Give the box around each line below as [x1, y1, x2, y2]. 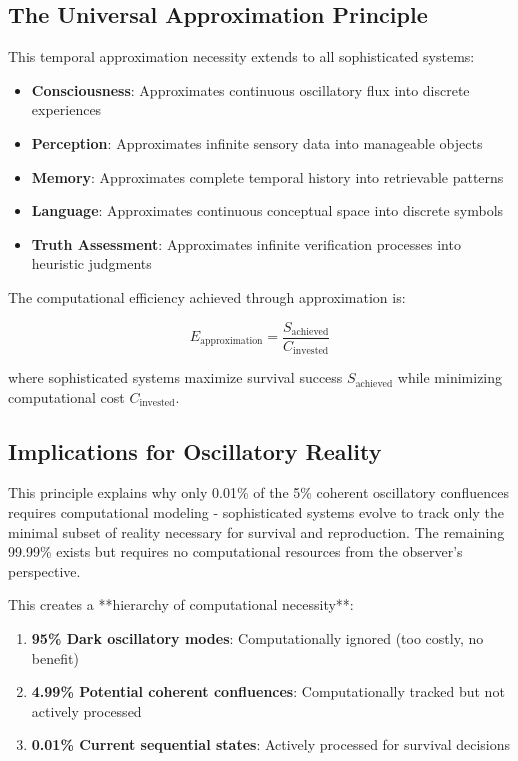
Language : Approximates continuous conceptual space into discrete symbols [31, 200, 504, 221]
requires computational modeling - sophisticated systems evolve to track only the [8, 502, 504, 523]
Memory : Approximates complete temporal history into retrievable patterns [31, 166, 504, 187]
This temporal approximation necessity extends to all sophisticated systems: [8, 46, 475, 67]
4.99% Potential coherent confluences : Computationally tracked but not [31, 681, 505, 702]
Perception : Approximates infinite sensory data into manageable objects [31, 132, 483, 153]
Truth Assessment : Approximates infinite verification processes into [31, 233, 461, 254]
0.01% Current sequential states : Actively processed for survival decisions [31, 734, 511, 755]
